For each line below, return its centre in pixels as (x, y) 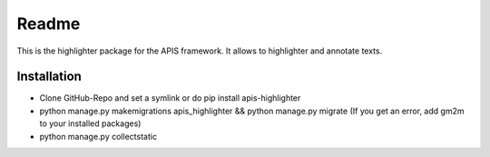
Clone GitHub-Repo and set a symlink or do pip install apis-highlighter (170, 98)
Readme (49, 24)
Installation (49, 77)
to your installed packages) (90, 123)
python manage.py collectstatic (98, 136)
